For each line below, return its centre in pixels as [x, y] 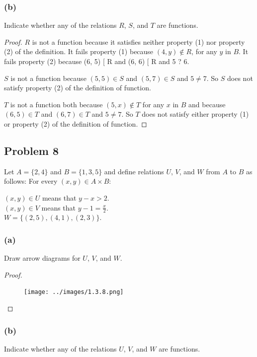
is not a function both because [56, 104]
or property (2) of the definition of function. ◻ [76, 123]
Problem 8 [31, 150]
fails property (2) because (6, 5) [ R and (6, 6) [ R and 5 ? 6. [97, 61]
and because [207, 104]
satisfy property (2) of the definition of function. [78, 88]
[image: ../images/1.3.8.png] [74, 292]
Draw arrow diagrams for [42, 258]
